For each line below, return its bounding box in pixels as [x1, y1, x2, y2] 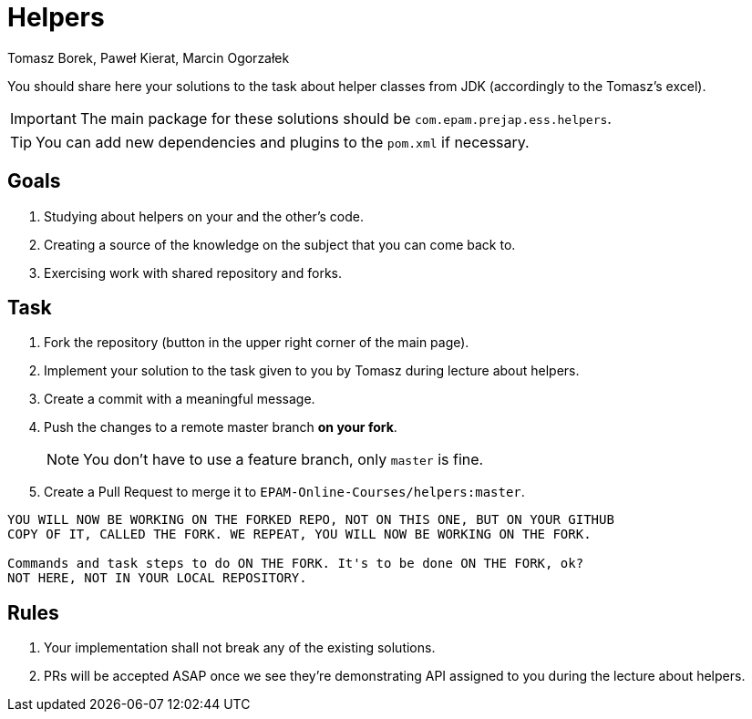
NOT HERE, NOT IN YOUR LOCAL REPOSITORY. [7, 570, 307, 586]
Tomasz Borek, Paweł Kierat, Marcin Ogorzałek [7, 49, 290, 66]
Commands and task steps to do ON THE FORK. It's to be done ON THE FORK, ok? [7, 556, 584, 571]
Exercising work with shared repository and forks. [44, 264, 342, 281]
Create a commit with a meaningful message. [44, 391, 315, 407]
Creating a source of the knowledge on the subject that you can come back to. [44, 236, 516, 252]
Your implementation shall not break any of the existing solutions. [44, 640, 436, 656]
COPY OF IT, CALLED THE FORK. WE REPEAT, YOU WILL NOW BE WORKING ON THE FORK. [7, 527, 592, 542]
